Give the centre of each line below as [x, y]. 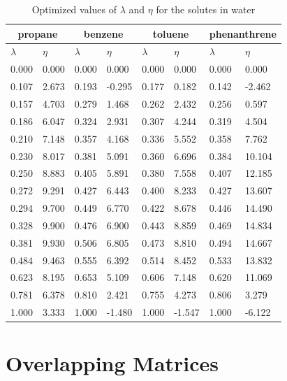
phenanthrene [243, 33]
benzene [103, 33]
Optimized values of [74, 9]
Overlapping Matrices [112, 363]
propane [38, 33]
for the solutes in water [206, 9]
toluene [171, 33]
